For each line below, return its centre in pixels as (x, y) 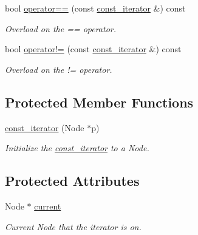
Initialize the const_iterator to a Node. (77, 148)
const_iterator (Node (45, 127)
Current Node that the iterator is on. (73, 226)
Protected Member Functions (99, 102)
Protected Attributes (72, 181)
